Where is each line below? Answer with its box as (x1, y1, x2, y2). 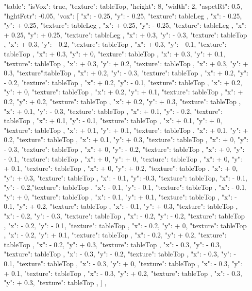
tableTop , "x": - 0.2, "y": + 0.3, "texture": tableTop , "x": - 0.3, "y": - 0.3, (4, 239, 221, 249)
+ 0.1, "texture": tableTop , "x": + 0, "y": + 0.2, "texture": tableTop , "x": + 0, (4, 163, 238, 173)
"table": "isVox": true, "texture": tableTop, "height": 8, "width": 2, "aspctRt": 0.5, (4, 1, 242, 11)
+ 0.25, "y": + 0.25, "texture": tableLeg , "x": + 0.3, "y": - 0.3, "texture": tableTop (4, 29, 247, 39)
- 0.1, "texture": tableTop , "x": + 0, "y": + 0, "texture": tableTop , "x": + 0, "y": (4, 153, 242, 164)
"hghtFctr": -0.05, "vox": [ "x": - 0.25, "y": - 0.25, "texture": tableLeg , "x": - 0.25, (4, 10, 242, 20)
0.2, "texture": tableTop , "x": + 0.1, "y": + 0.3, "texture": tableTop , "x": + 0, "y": (4, 134, 249, 145)
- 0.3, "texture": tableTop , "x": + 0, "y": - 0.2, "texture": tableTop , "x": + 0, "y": (4, 144, 245, 154)
